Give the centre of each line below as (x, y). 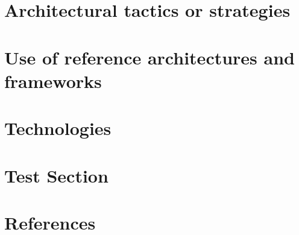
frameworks (53, 80)
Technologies (58, 128)
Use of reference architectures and (149, 57)
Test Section (56, 175)
